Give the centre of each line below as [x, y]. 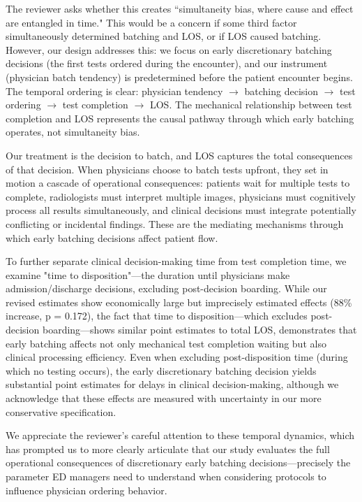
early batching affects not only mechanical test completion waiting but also [166, 343]
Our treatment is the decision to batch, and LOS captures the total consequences [179, 155]
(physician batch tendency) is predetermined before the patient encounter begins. [179, 77]
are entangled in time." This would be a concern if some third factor [151, 22]
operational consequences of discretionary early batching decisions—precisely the [178, 462]
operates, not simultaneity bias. [73, 132]
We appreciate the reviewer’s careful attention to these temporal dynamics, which [180, 435]
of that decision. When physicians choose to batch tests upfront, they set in [167, 169]
